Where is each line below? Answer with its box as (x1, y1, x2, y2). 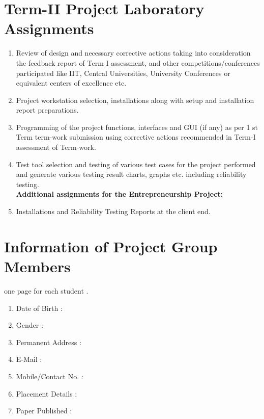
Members (4, 256, 71, 276)
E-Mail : (16, 354, 42, 364)
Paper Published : (16, 405, 72, 416)
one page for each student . (4, 285, 89, 296)
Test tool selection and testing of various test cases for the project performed (16, 159, 256, 169)
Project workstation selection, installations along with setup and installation (16, 94, 254, 105)
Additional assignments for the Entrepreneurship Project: (16, 189, 223, 199)
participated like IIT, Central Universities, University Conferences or (16, 67, 230, 78)
